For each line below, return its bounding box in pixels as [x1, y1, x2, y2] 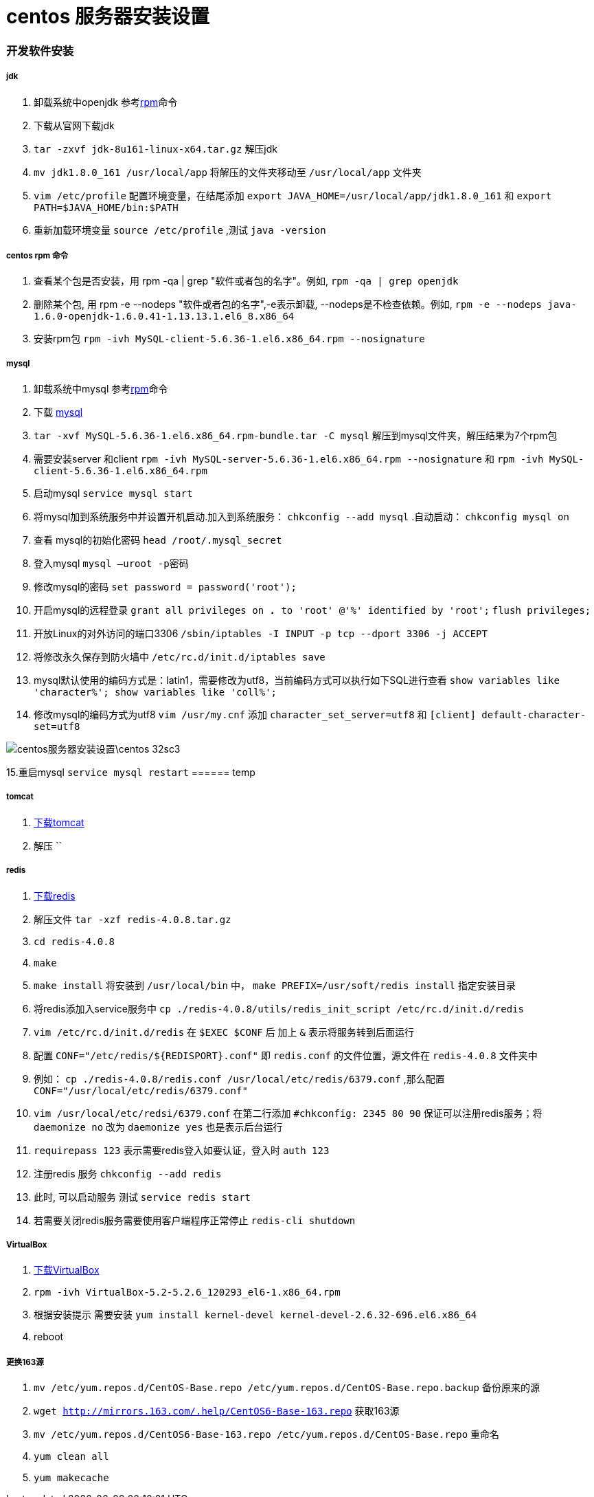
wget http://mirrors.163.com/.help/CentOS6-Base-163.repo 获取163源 [34, 1405, 400, 1417]
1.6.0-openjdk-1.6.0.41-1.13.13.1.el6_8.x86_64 [34, 311, 295, 322]
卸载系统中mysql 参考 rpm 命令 [34, 383, 168, 395]
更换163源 [6, 1357, 44, 1367]
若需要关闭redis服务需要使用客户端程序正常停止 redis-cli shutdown [34, 1214, 356, 1226]
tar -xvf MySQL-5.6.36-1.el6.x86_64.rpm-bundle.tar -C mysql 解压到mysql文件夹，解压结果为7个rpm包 [34, 430, 558, 442]
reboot [34, 1331, 64, 1343]
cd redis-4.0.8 [34, 935, 115, 947]
